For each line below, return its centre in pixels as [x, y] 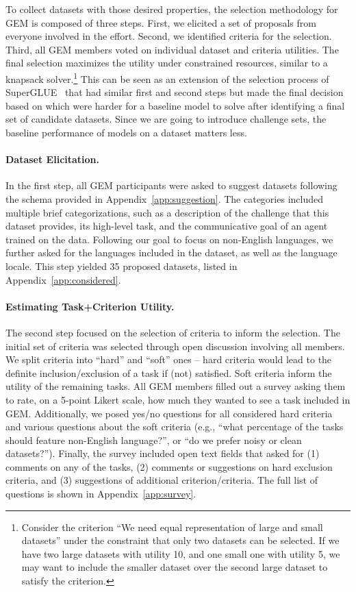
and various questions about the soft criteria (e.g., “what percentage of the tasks [175, 427]
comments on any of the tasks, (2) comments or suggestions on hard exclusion [169, 466]
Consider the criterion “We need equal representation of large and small [172, 527]
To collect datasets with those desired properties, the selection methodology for [172, 9]
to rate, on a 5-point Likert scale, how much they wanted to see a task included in [178, 399]
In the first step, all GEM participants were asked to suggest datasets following [171, 185]
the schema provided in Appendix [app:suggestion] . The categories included [164, 198]
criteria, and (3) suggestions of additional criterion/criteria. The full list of [162, 480]
